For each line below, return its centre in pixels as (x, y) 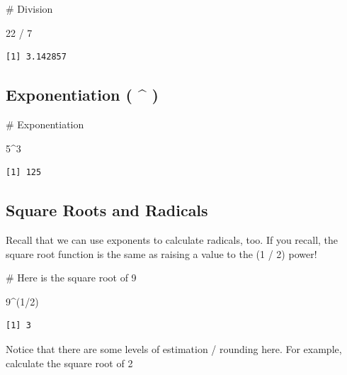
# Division (29, 9)
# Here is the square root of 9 (71, 278)
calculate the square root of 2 (69, 363)
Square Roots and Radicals (107, 210)
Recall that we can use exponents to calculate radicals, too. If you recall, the (172, 239)
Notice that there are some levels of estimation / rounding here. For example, (174, 348)
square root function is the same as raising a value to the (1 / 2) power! (161, 253)
